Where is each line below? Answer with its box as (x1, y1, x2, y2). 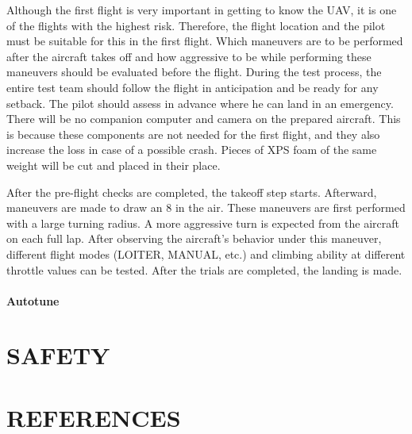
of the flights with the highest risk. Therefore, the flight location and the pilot (6, 17, 386, 33)
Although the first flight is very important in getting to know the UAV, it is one (6, 2, 397, 17)
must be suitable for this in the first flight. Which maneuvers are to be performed (6, 33, 403, 49)
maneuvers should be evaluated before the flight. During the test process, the (6, 63, 382, 80)
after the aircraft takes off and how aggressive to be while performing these (6, 48, 372, 64)
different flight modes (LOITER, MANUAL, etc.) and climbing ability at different (6, 245, 406, 262)
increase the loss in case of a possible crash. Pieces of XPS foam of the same (6, 141, 377, 158)
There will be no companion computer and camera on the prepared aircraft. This (6, 110, 401, 127)
